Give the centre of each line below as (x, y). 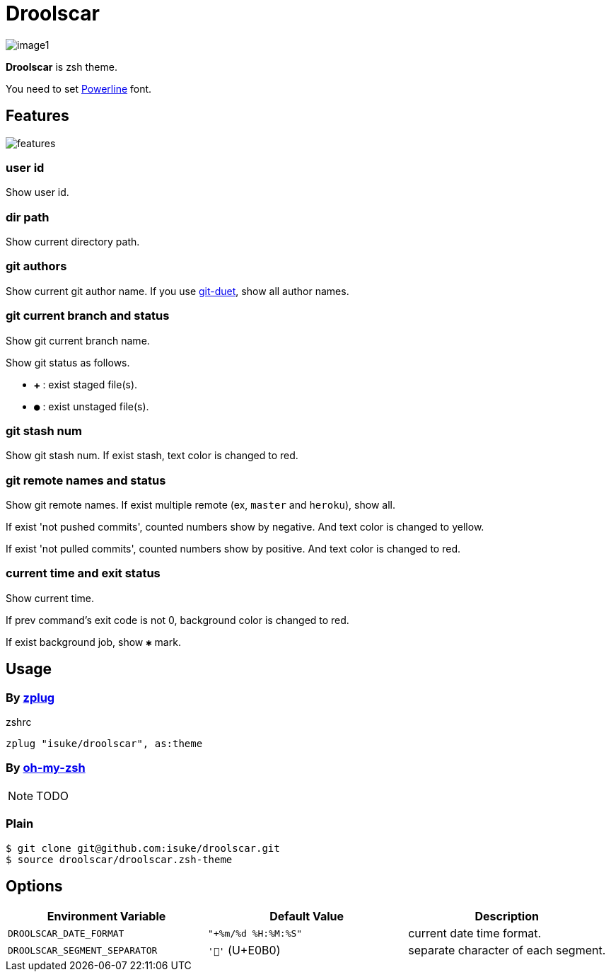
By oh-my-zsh (46, 768)
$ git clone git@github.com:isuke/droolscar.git (143, 848)
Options (34, 886)
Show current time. (50, 598)
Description (507, 917)
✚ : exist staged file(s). (86, 384)
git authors (36, 266)
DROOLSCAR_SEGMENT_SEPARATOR (83, 950)
